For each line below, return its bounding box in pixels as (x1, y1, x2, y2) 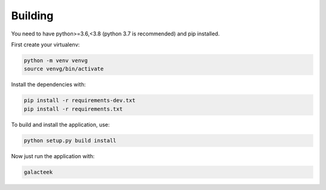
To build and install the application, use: (11, 121, 110, 128)
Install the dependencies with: (11, 81, 86, 88)
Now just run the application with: (11, 152, 95, 159)
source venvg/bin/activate (24, 66, 104, 72)
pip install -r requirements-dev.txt (24, 97, 136, 104)
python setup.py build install (24, 137, 117, 144)
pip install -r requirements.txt (24, 105, 123, 112)
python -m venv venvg (24, 57, 88, 64)
